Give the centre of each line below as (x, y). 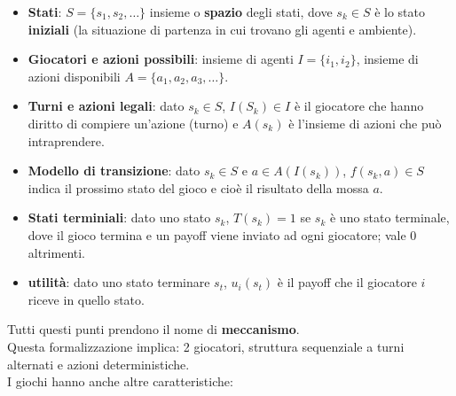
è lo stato (400, 12)
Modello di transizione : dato (114, 171)
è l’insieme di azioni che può (365, 123)
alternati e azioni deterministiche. (98, 364)
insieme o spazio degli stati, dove (241, 12)
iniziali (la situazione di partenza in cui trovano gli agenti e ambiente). (222, 29)
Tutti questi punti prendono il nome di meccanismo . (153, 329)
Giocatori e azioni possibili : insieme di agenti (161, 59)
